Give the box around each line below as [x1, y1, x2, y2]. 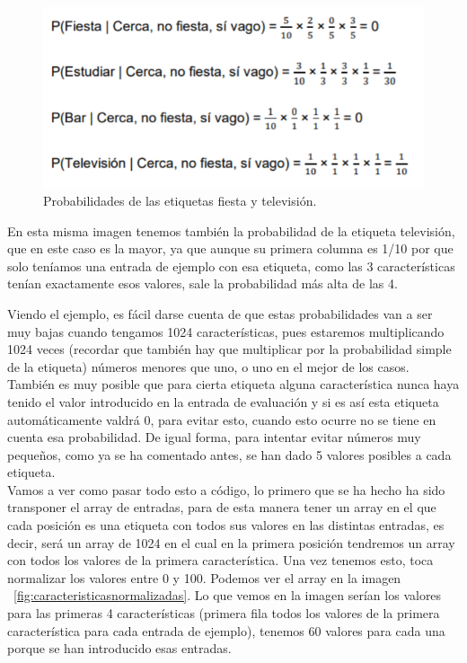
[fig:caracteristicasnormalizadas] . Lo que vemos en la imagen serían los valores [13, 586, 442, 605]
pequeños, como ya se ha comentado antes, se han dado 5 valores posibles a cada [7, 445, 452, 464]
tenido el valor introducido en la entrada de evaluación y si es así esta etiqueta [7, 392, 439, 411]
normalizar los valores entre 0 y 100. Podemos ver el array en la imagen [7, 568, 401, 587]
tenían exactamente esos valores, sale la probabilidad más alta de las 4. [7, 274, 398, 293]
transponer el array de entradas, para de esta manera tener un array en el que [7, 498, 436, 517]
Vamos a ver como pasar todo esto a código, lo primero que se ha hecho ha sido [7, 480, 445, 499]
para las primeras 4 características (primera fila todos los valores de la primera [7, 604, 440, 623]
